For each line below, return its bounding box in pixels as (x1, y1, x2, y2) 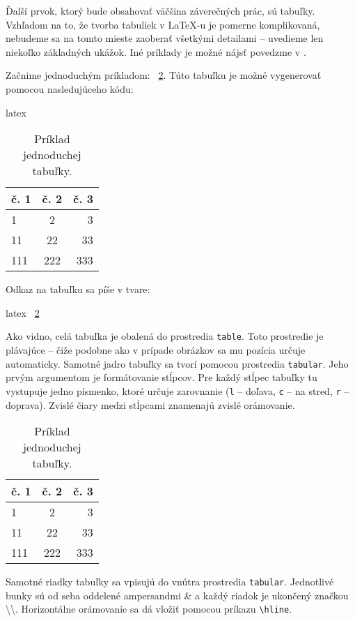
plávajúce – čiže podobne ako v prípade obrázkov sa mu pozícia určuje (6, 343, 306, 357)
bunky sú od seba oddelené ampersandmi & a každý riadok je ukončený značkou (6, 588, 349, 602)
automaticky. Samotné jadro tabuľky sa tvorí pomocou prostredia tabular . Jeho (6, 356, 349, 371)
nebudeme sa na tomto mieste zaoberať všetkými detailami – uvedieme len (6, 31, 324, 45)
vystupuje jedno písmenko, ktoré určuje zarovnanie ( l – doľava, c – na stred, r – (6, 383, 349, 398)
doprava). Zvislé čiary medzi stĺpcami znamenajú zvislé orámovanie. (6, 397, 295, 412)
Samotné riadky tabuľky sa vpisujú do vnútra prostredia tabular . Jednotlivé (6, 574, 334, 589)
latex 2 (6, 305, 40, 320)
